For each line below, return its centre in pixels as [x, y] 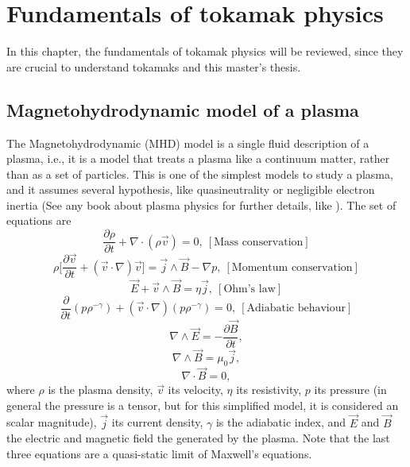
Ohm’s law [249, 289]
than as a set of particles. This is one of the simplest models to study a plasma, [200, 174]
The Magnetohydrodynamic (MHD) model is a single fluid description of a [188, 143]
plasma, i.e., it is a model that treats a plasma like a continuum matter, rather [198, 158]
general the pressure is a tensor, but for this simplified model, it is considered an [203, 405]
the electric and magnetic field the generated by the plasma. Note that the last [198, 438]
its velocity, [195, 390]
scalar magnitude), [52, 422]
